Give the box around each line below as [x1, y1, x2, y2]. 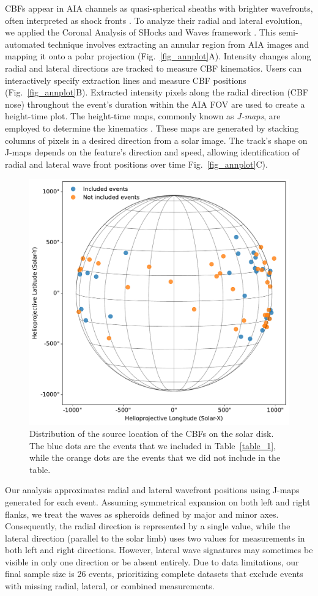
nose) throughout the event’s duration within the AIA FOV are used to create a [5, 97, 305, 110]
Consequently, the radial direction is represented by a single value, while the [5, 520, 290, 532]
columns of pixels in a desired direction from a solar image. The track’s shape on [5, 133, 308, 146]
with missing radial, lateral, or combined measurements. [5, 579, 215, 592]
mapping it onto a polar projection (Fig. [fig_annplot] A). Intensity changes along [5, 50, 311, 62]
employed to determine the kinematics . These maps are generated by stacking [5, 121, 299, 134]
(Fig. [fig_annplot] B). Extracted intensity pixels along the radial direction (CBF [5, 86, 308, 99]
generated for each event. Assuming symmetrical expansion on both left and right [5, 495, 311, 508]
